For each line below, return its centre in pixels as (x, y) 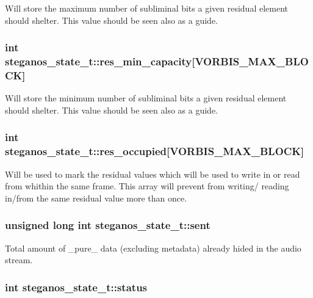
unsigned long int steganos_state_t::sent (108, 225)
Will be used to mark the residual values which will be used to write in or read (153, 174)
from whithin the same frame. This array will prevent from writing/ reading (147, 186)
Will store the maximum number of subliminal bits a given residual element (146, 8)
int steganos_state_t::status (76, 287)
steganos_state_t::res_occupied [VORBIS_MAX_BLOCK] (155, 151)
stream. (19, 260)
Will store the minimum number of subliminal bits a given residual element (146, 98)
